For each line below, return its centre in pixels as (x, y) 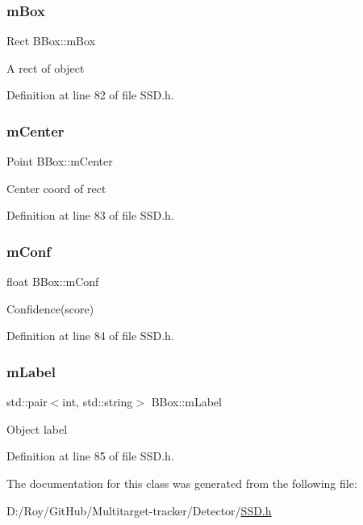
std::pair (27, 402)
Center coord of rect (56, 188)
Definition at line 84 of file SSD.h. (90, 336)
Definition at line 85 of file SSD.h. (90, 456)
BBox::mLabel (186, 402)
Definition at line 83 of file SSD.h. (90, 215)
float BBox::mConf (53, 281)
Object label (37, 428)
